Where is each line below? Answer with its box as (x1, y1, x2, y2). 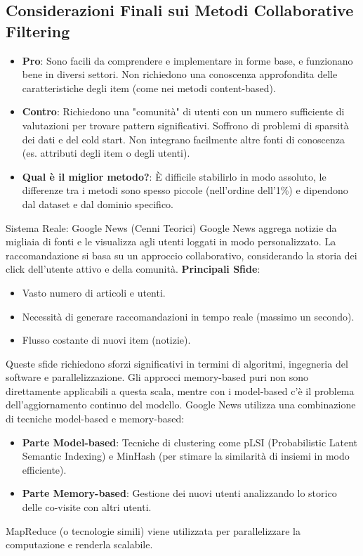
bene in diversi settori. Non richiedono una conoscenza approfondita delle (22, 67, 338, 82)
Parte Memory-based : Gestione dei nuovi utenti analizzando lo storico (22, 486, 337, 500)
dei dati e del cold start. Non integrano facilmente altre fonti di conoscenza (22, 131, 345, 146)
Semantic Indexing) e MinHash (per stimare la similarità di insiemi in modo (22, 448, 350, 463)
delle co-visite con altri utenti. (22, 500, 152, 515)
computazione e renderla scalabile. (6, 537, 153, 552)
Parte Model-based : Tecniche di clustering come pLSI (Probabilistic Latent (22, 434, 358, 449)
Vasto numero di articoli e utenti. (22, 285, 166, 299)
